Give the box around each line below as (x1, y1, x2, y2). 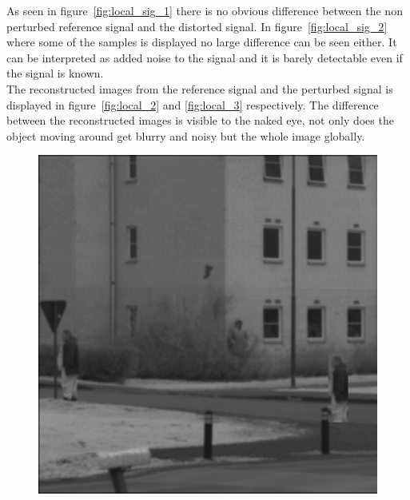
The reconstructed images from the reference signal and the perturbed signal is (6, 80, 393, 97)
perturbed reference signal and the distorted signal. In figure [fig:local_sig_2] (6, 18, 388, 34)
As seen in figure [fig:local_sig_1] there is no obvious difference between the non (6, 2, 403, 18)
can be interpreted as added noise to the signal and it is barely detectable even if (6, 49, 403, 65)
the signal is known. (6, 65, 104, 81)
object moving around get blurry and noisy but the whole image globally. (6, 127, 365, 144)
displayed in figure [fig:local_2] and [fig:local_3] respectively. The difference (6, 96, 379, 113)
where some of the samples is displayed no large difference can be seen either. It (6, 34, 397, 50)
